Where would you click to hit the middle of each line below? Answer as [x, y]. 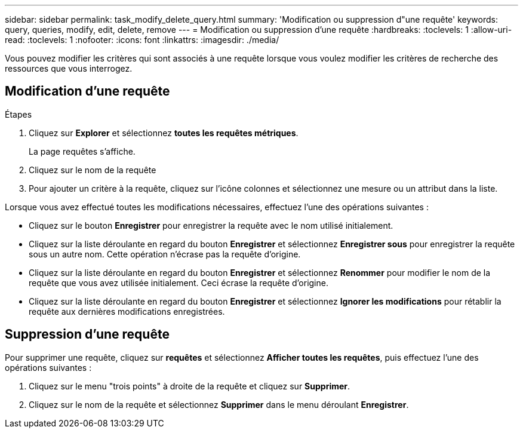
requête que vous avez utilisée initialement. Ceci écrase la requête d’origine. [179, 282]
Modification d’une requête [87, 91]
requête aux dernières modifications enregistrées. [127, 311]
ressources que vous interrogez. [69, 68]
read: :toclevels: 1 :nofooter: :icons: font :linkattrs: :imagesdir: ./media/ [142, 40]
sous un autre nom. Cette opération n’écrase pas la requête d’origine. [165, 254]
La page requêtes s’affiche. [82, 151]
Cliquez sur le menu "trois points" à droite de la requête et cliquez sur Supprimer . [190, 386]
